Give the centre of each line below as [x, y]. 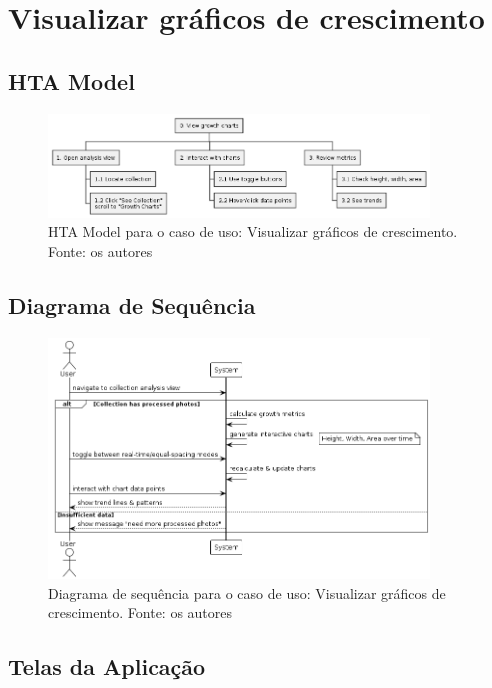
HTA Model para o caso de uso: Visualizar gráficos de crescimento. [253, 231]
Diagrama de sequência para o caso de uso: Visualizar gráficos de [247, 592]
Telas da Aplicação [107, 666]
